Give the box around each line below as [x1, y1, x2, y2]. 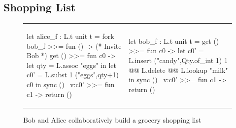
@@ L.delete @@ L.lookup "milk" [128, 64, 228, 75]
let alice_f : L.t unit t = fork [27, 31, 114, 41]
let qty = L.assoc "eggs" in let [27, 60, 116, 70]
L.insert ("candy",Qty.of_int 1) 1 [128, 55, 228, 65]
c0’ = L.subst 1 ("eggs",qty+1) [27, 69, 119, 80]
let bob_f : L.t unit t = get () [128, 35, 219, 46]
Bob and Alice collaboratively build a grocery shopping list [23, 114, 202, 125]
